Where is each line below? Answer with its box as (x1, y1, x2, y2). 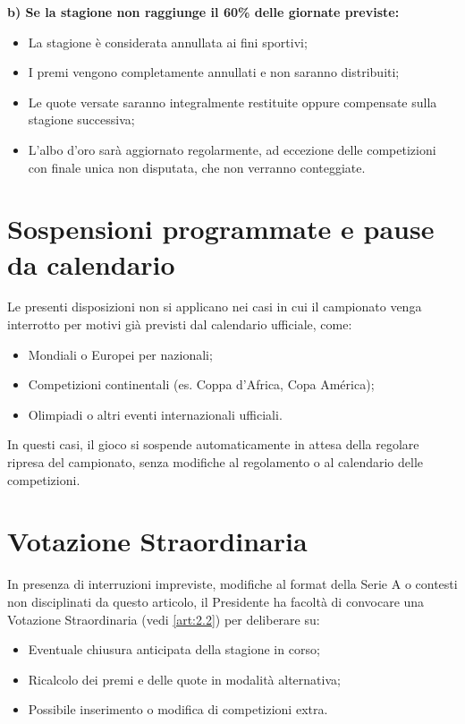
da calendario (7, 245, 175, 282)
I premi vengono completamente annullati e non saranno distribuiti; (28, 63, 400, 81)
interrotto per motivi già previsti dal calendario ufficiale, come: (7, 315, 352, 334)
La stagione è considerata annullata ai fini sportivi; (28, 32, 308, 51)
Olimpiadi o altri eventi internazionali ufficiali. (28, 405, 283, 423)
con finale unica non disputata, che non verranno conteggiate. (28, 158, 366, 176)
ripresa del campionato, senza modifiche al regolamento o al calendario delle (7, 453, 424, 472)
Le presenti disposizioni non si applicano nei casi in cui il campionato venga (7, 297, 422, 316)
